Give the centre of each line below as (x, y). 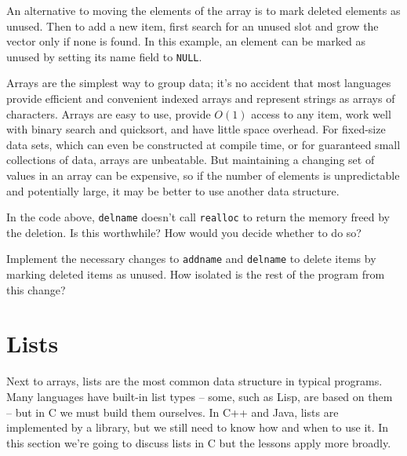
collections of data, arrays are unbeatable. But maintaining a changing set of (191, 160)
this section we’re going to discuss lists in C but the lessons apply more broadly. (199, 442)
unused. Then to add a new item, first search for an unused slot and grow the (193, 26)
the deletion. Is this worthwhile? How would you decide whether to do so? (184, 232)
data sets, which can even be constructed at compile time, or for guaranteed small (203, 144)
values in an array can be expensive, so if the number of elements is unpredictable (203, 175)
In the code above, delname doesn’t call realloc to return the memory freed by (198, 217)
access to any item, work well (321, 113)
